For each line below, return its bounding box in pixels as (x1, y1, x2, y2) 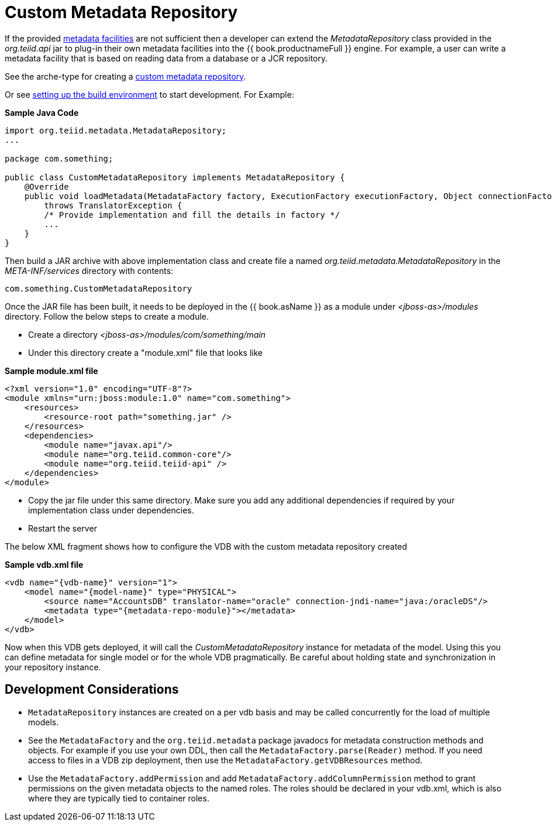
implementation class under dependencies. (28, 505, 194, 515)
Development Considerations (5, 682, 179, 697)
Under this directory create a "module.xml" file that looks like (28, 347, 263, 358)
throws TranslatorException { (44, 200, 182, 210)
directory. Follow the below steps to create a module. (5, 311, 209, 321)
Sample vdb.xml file (5, 559, 84, 570)
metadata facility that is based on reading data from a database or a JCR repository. (5, 53, 328, 63)
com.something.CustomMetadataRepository (5, 283, 192, 293)
